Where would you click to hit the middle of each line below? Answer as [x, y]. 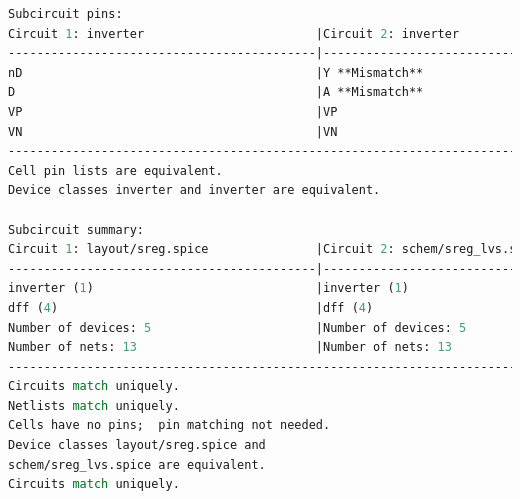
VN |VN [173, 131]
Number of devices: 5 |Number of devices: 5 [237, 327]
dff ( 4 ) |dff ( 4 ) [191, 307]
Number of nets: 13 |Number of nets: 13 [230, 347]
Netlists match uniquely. [94, 405]
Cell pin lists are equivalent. [115, 170]
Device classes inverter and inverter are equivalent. [194, 190]
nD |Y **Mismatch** [216, 72]
